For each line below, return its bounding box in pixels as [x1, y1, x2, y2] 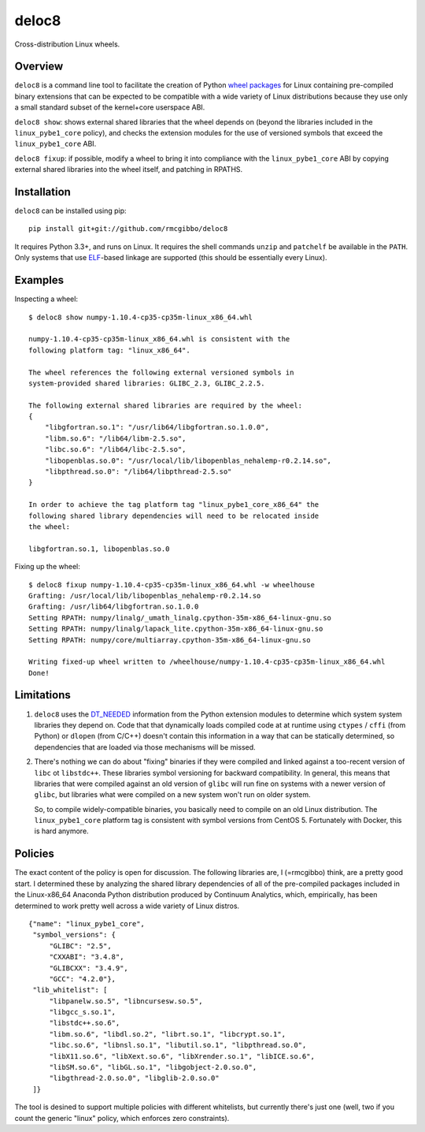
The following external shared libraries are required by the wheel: [28, 400, 303, 410]
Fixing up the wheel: [14, 562, 80, 572]
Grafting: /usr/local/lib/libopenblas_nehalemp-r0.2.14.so [28, 591, 261, 600]
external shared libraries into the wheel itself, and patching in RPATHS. [14, 165, 243, 174]
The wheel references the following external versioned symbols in [28, 367, 294, 377]
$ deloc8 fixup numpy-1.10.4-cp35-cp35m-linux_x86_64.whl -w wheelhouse [28, 580, 315, 589]
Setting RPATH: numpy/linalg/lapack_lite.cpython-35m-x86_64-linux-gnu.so [28, 624, 323, 634]
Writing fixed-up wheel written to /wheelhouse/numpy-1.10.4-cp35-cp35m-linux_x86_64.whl [28, 657, 386, 666]
